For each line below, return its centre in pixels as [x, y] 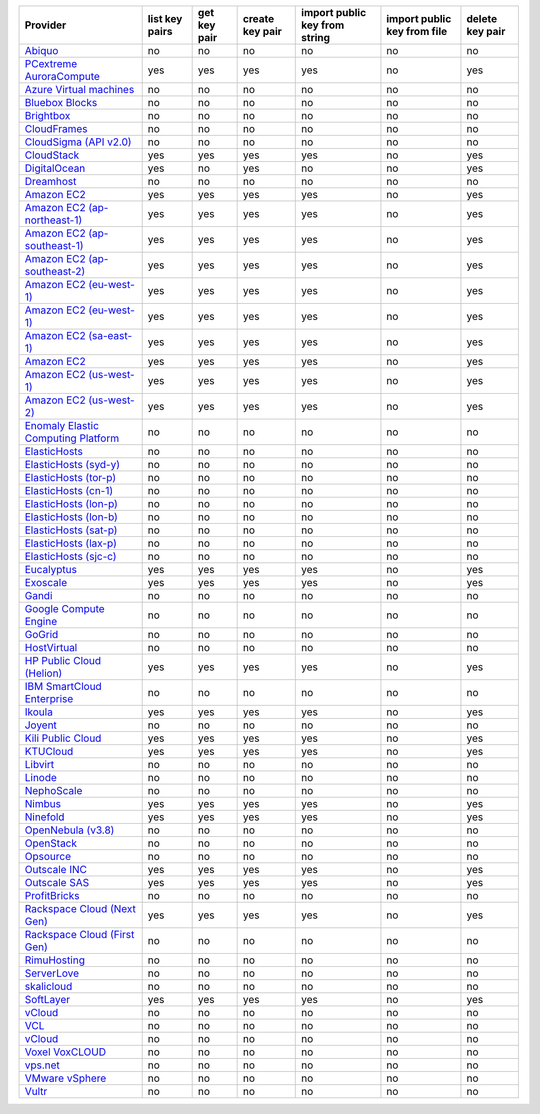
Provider [45, 25]
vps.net [42, 1065]
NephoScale [53, 790]
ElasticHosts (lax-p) [70, 543]
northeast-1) [53, 220]
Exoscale [46, 582]
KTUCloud [49, 751]
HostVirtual [51, 647]
